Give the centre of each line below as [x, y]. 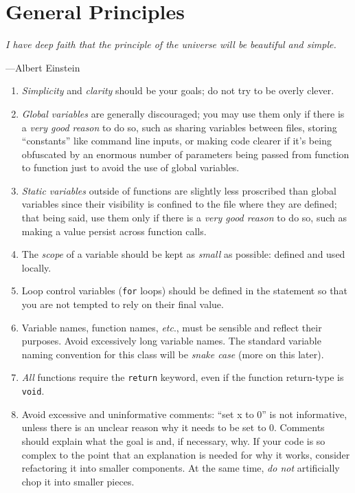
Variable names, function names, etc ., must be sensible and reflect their [172, 327]
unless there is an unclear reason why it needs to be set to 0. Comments [173, 427]
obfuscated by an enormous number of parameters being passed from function [185, 154]
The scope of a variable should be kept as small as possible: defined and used [183, 254]
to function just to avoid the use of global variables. [130, 167]
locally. [36, 267]
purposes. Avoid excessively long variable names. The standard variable [171, 341]
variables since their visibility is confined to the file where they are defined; [179, 204]
